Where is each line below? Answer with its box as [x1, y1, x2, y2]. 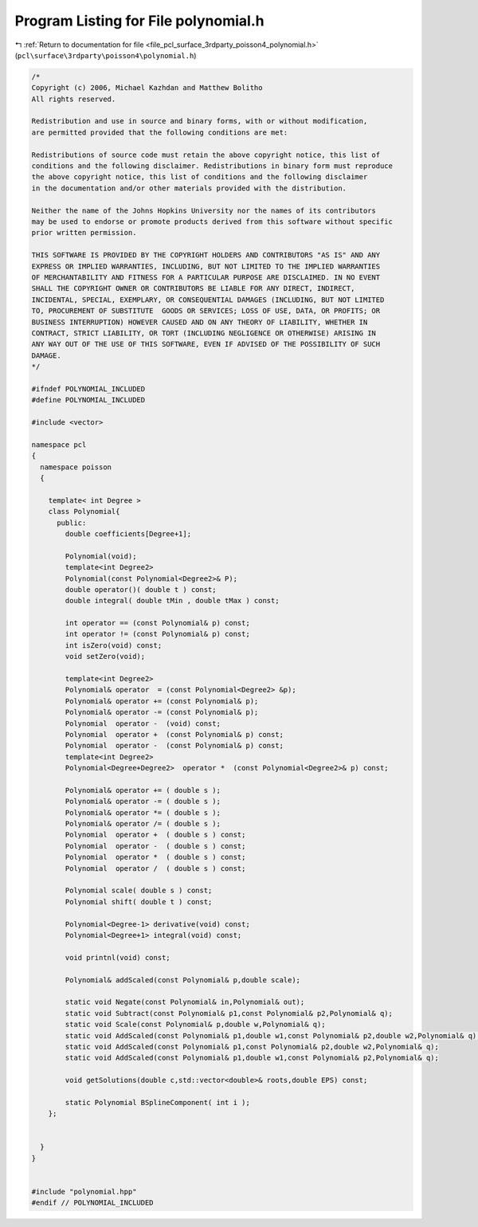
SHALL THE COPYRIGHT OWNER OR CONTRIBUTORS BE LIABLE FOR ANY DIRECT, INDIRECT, [31, 284, 355, 293]
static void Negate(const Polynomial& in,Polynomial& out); [65, 998, 305, 1007]
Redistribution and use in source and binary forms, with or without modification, [31, 116, 368, 126]
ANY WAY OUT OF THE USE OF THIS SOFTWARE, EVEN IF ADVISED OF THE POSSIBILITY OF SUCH [31, 339, 381, 349]
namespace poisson [40, 462, 112, 472]
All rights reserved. [31, 94, 116, 104]
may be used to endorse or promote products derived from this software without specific [31, 218, 394, 226]
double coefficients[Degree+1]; [65, 529, 191, 538]
